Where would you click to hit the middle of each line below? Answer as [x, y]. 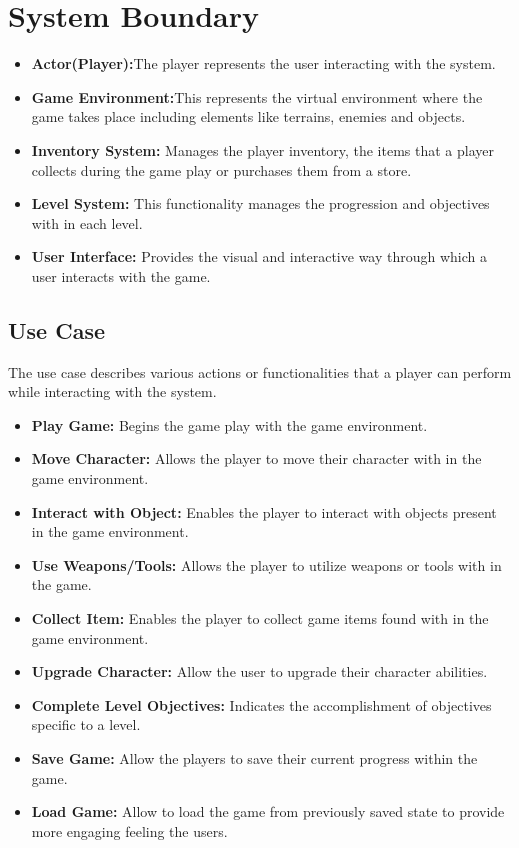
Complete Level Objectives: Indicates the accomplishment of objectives [261, 704]
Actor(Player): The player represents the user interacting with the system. [263, 63]
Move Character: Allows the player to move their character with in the [256, 458]
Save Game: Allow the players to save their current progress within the [254, 757]
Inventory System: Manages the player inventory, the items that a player [262, 149]
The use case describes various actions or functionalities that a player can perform [260, 371]
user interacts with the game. [121, 275]
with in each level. [87, 222]
